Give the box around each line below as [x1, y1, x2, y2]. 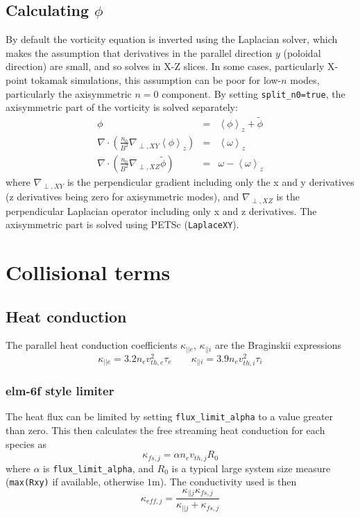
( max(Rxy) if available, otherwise [6, 474, 144, 489]
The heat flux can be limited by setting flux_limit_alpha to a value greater [6, 409, 334, 424]
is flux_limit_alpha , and [43, 460, 154, 475]
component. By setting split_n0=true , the [162, 86, 345, 101]
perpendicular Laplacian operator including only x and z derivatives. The [6, 203, 317, 218]
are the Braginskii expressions [214, 338, 342, 352]
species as [6, 436, 46, 451]
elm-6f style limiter [6, 382, 114, 399]
